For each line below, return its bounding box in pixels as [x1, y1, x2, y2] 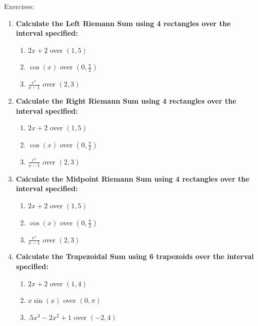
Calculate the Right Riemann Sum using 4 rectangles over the [16, 96, 236, 106]
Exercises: [4, 1, 34, 11]
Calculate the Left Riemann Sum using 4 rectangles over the [16, 18, 231, 28]
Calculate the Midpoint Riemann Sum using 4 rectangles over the [16, 173, 249, 184]
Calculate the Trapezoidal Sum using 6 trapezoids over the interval [16, 251, 254, 262]
